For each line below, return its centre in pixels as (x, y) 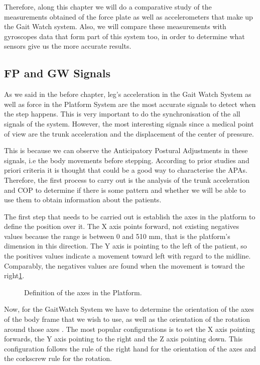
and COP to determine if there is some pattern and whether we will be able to (125, 190)
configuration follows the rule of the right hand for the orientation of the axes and (130, 348)
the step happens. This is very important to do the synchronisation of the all (122, 114)
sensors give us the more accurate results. (68, 46)
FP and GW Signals (57, 73)
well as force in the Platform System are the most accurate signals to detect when (130, 104)
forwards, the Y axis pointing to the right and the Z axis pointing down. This (123, 339)
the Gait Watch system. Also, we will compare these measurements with (115, 26)
